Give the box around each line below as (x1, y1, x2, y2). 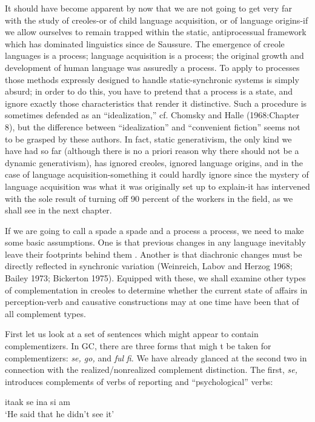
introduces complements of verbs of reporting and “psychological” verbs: (5, 375, 273, 387)
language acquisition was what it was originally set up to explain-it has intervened (5, 179, 310, 192)
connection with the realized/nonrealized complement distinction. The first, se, (5, 363, 298, 376)
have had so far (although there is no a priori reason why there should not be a (5, 144, 299, 157)
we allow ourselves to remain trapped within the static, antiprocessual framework (5, 25, 307, 38)
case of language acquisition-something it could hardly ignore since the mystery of (5, 168, 309, 181)
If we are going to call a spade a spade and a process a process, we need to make (5, 224, 304, 236)
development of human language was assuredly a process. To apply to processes (5, 61, 300, 73)
